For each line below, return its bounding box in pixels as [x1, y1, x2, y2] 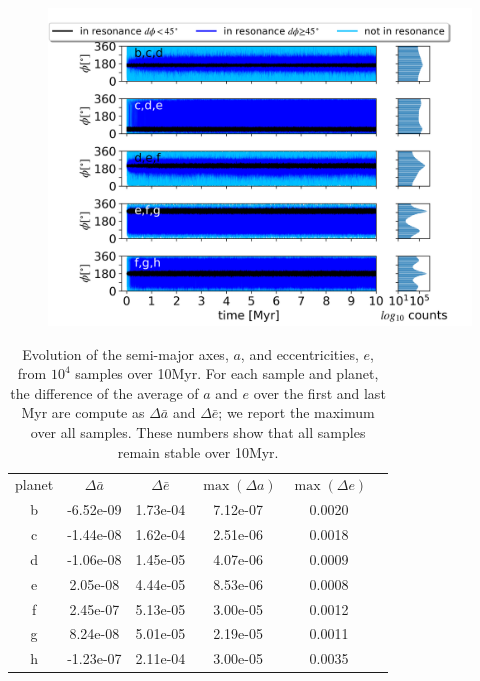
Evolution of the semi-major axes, [22, 343, 229, 364]
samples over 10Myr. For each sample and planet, [75, 363, 379, 384]
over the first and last [253, 382, 386, 403]
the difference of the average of [10, 382, 199, 403]
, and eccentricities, [240, 343, 359, 364]
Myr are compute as [21, 402, 145, 423]
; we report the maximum [218, 402, 375, 423]
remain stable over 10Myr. [117, 441, 279, 462]
